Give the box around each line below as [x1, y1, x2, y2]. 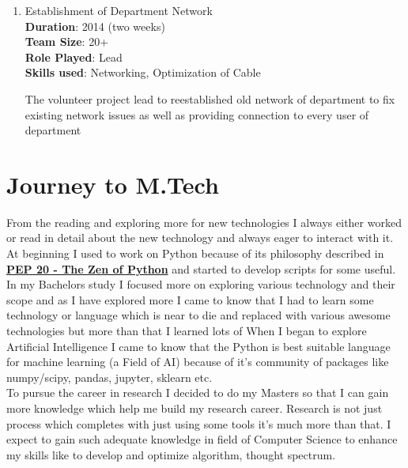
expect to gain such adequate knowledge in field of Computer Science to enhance [6, 431, 398, 447]
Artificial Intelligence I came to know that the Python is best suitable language [6, 338, 391, 354]
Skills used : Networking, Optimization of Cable [25, 64, 261, 81]
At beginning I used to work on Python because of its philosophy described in [6, 245, 384, 262]
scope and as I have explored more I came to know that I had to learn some [6, 291, 374, 308]
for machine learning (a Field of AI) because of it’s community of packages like [6, 353, 389, 370]
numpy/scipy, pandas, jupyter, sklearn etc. [6, 368, 213, 385]
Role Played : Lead [25, 48, 123, 65]
